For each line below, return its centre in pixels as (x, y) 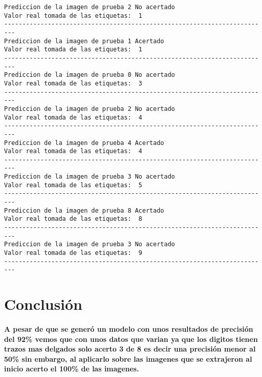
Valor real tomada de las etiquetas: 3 (73, 83)
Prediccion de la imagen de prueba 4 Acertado (84, 143)
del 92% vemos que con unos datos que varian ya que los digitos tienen (131, 339)
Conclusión (43, 304)
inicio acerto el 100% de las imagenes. (72, 369)
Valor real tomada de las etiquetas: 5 (73, 185)
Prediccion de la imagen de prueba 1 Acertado (84, 41)
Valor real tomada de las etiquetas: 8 (73, 219)
